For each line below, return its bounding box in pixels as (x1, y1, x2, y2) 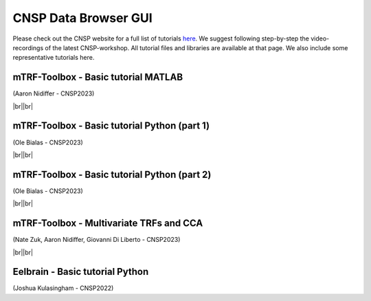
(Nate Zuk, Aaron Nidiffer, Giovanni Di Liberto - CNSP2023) (12, 236, 181, 244)
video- (310, 34, 330, 43)
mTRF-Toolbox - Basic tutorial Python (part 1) (12, 120, 210, 132)
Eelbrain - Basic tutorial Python (12, 266, 149, 278)
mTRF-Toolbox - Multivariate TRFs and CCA (12, 217, 203, 230)
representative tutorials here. (12, 54, 95, 62)
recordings (12, 43, 44, 52)
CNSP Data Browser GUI (12, 10, 153, 25)
